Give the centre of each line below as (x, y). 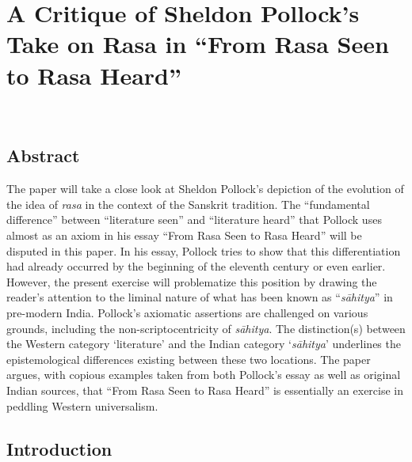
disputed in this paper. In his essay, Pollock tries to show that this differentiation (204, 250)
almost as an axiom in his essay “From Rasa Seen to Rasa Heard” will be (184, 235)
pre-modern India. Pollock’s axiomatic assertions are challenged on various (187, 313)
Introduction (59, 448)
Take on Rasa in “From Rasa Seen (198, 44)
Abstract (43, 155)
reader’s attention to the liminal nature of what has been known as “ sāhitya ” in (200, 297)
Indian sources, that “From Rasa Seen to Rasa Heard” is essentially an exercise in (205, 390)
